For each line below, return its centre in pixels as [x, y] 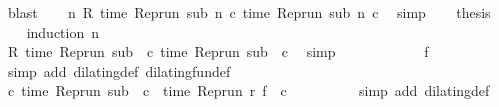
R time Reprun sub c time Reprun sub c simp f [218, 51]
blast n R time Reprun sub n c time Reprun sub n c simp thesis [249, 12]
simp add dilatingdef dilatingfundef [119, 70]
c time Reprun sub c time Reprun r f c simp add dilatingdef [248, 90]
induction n [63, 31]
